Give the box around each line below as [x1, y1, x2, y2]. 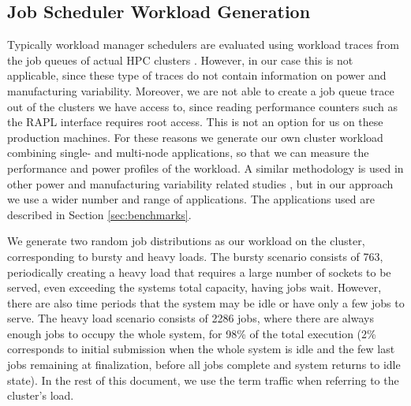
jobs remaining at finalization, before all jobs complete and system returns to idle [7, 356, 401, 373]
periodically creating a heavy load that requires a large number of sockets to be [7, 263, 391, 280]
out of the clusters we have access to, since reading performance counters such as [7, 98, 398, 114]
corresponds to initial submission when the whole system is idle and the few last [7, 341, 395, 357]
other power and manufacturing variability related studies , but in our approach [7, 175, 394, 192]
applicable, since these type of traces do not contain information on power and [7, 67, 387, 84]
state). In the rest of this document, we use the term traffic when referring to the [7, 371, 399, 388]
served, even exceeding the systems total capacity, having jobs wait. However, [7, 279, 382, 296]
